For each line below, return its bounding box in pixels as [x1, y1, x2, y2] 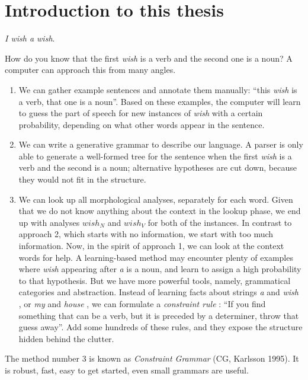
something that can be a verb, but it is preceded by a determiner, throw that [18, 309, 299, 321]
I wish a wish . [5, 32, 55, 44]
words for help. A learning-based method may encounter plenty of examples [18, 251, 293, 263]
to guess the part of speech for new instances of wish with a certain [18, 107, 263, 119]
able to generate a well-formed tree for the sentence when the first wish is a [18, 149, 292, 162]
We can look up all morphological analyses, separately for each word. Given [18, 193, 293, 205]
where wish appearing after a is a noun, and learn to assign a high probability [18, 263, 301, 275]
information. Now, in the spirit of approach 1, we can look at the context [18, 240, 284, 252]
